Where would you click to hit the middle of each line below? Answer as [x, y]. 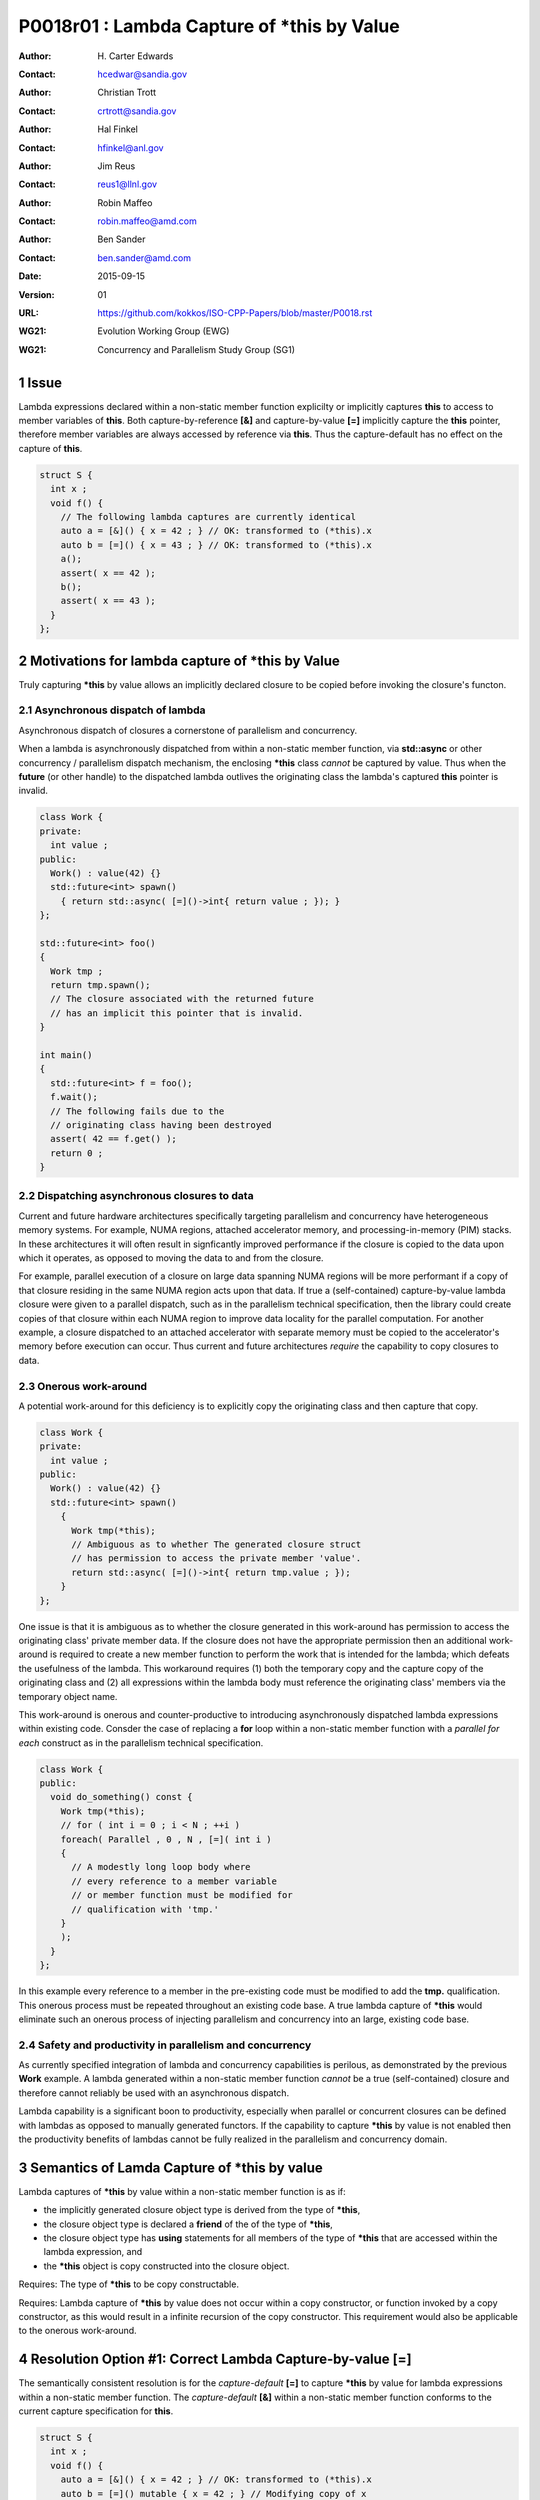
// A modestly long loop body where [161, 1867]
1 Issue [40, 382]
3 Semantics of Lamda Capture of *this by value [171, 2167]
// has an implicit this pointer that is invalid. [177, 1013]
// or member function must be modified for [182, 1895]
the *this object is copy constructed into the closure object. [166, 2266]
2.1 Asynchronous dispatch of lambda [112, 710]
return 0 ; [77, 1153]
